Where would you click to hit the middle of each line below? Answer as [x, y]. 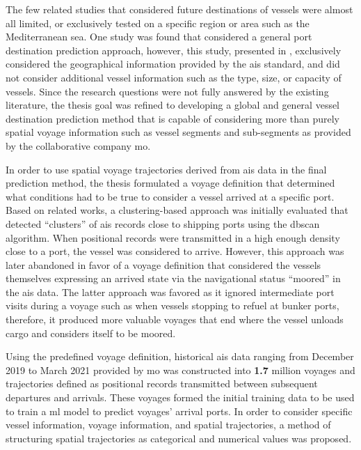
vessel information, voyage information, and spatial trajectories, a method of [168, 425]
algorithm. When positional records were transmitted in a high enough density [173, 237]
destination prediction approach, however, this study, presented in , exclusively [174, 50]
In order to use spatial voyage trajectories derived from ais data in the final [166, 169]
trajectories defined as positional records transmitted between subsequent [162, 383]
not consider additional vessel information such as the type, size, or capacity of [174, 77]
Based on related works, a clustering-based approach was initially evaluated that [177, 210]
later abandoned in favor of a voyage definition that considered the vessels [163, 264]
